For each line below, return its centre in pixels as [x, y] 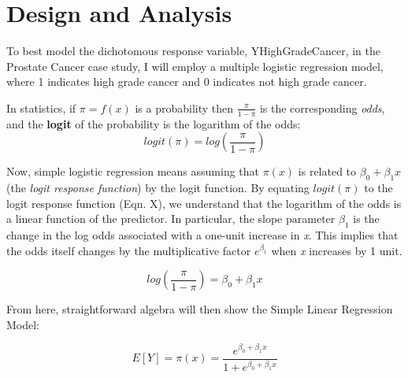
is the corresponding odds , [322, 107]
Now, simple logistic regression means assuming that [133, 171]
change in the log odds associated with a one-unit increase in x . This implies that [202, 235]
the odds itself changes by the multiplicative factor [129, 250]
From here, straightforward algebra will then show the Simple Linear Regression [200, 309]
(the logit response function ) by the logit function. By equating [158, 188]
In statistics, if [41, 107]
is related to [327, 171]
